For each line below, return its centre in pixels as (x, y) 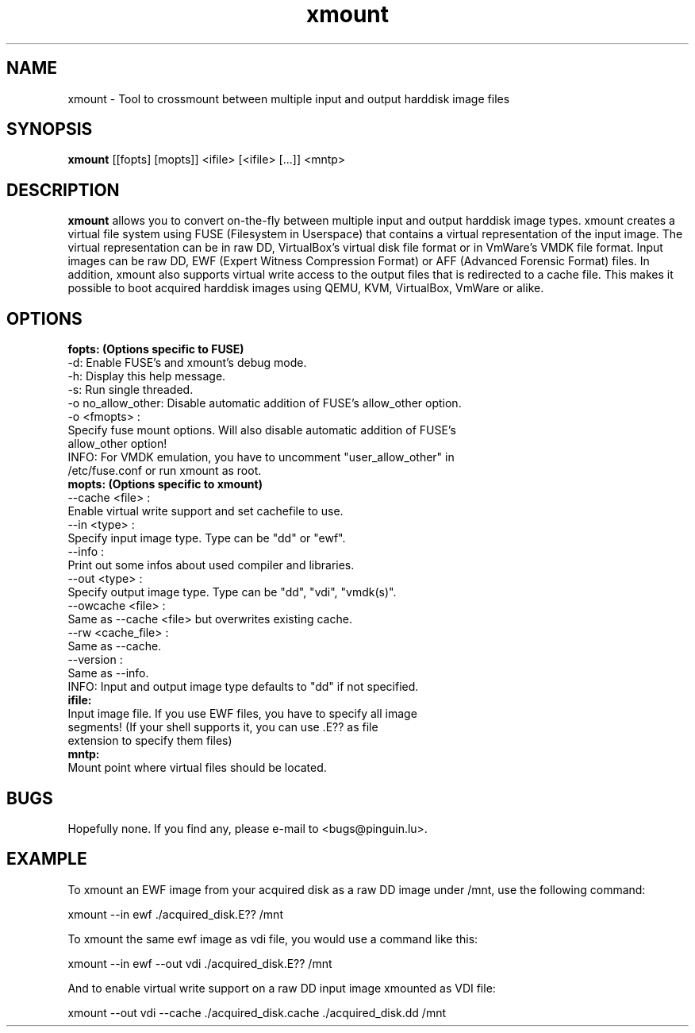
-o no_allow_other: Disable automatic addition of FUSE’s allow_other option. (265, 403)
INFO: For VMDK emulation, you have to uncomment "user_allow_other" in (261, 457)
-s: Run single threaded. (131, 390)
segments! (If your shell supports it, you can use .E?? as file (223, 727)
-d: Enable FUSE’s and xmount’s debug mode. (187, 363)
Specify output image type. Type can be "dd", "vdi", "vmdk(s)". (232, 592)
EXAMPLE (47, 859)
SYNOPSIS (50, 129)
